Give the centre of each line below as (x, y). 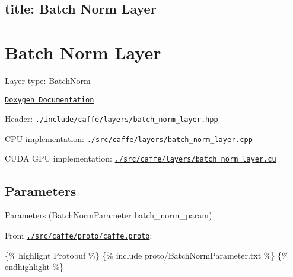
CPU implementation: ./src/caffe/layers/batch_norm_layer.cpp (129, 138)
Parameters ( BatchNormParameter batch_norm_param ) (109, 215)
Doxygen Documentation (50, 100)
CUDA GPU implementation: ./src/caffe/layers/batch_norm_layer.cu (141, 158)
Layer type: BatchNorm (48, 80)
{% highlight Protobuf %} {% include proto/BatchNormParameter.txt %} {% (147, 255)
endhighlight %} (34, 267)
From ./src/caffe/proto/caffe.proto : (79, 235)
